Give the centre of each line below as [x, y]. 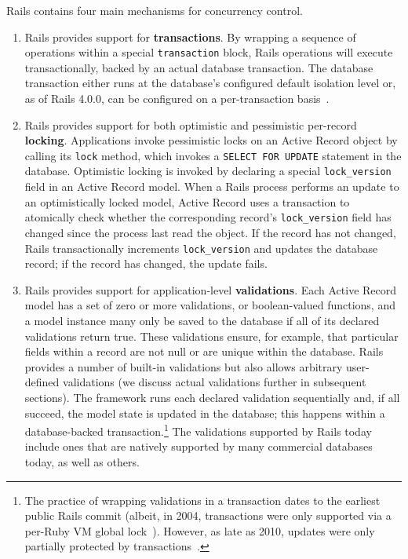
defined [42, 382]
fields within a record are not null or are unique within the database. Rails [204, 351]
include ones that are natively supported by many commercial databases [199, 446]
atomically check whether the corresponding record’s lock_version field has [208, 217]
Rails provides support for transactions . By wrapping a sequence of [190, 37]
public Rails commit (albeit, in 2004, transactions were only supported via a [208, 515]
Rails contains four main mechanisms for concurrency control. [155, 10]
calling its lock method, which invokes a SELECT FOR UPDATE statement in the [213, 155]
